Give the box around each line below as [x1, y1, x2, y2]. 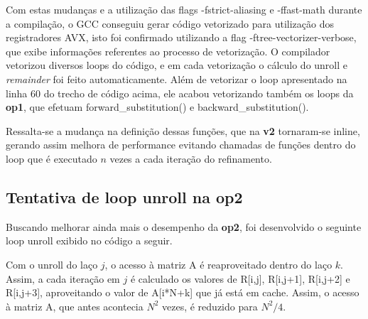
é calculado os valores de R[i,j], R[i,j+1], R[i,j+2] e [130, 271, 350, 286]
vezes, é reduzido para [162, 298, 258, 313]
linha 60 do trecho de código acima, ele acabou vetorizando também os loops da [6, 85, 354, 100]
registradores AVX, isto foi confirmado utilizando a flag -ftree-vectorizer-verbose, [6, 30, 357, 45]
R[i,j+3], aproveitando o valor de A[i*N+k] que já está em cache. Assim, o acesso [6, 285, 359, 300]
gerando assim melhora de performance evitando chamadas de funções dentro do [6, 137, 356, 152]
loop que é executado [6, 151, 97, 166]
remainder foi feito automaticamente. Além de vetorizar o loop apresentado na [6, 71, 347, 86]
